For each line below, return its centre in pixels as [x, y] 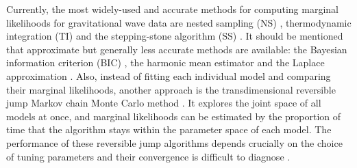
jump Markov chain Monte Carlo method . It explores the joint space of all [164, 103]
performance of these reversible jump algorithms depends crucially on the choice [174, 142]
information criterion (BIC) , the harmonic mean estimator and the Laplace [165, 62]
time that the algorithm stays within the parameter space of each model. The [169, 129]
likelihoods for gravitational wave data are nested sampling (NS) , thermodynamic [179, 22]
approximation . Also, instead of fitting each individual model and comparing [169, 75]
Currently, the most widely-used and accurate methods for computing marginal [173, 9]
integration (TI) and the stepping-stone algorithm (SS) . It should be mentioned [175, 36]
